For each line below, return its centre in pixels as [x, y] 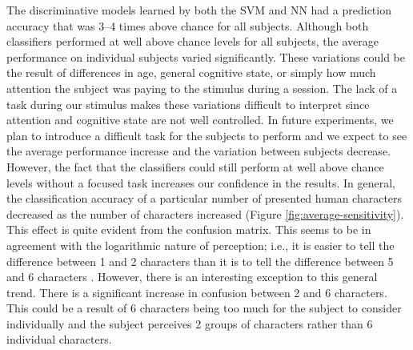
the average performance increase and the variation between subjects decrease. [198, 151]
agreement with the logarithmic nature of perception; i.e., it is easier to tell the [200, 245]
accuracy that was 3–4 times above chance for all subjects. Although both [188, 25]
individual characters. [59, 339]
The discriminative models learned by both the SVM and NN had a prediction [199, 10]
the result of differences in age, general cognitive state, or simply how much [191, 72]
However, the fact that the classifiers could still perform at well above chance [195, 166]
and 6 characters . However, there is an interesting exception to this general [192, 277]
